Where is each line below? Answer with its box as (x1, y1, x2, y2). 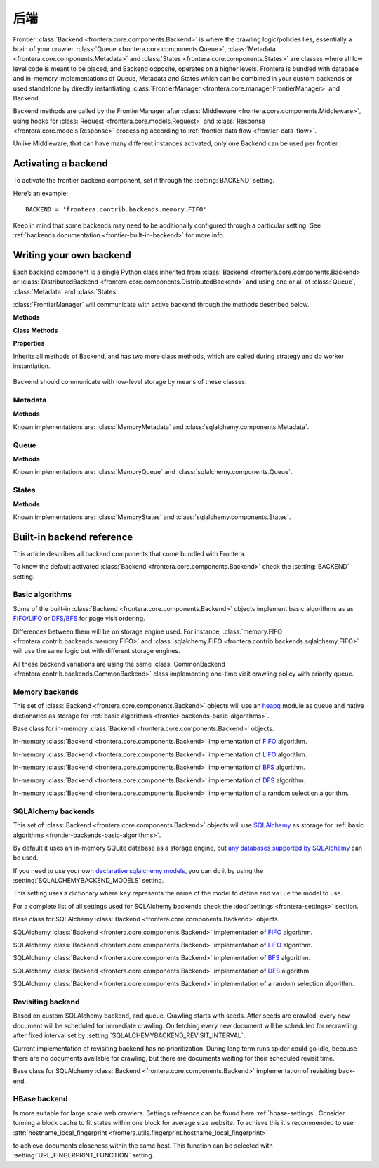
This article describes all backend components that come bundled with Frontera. (13, 549, 246, 558)
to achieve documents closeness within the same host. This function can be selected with (13, 1141, 273, 1150)
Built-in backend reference (13, 531, 133, 543)
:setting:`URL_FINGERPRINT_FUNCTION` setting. (13, 1151, 154, 1160)
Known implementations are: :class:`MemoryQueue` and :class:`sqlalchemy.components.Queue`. (13, 468, 293, 476)
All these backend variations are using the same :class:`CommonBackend (13, 660, 226, 668)
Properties (13, 339, 45, 348)
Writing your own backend (13, 249, 131, 261)
